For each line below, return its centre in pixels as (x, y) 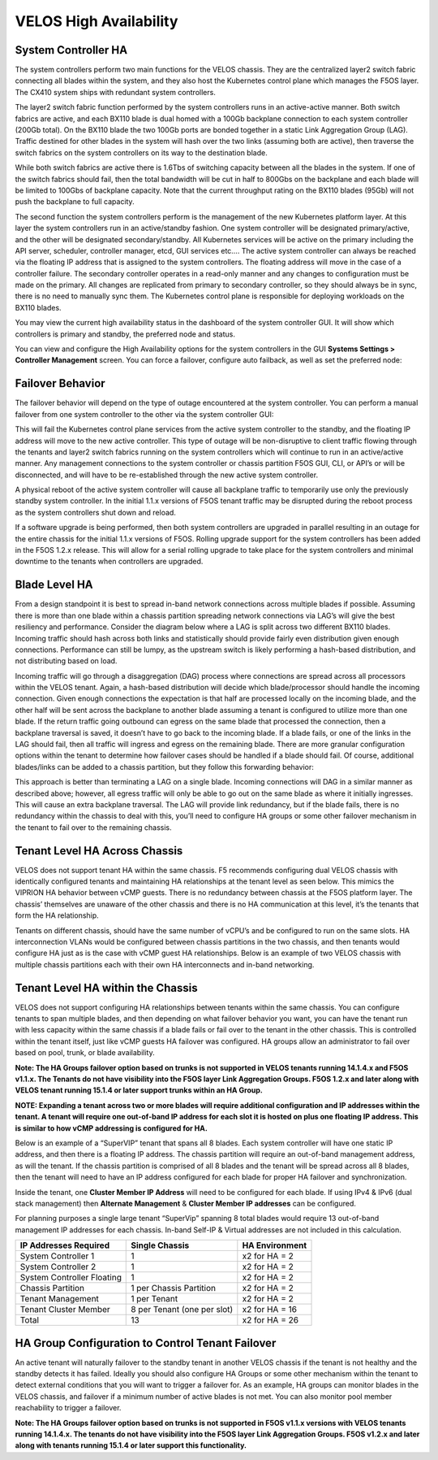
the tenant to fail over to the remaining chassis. (93, 827)
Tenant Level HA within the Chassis (106, 988)
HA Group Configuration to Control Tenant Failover (146, 1343)
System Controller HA (71, 50)
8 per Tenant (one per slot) (182, 1310)
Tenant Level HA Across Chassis (99, 851)
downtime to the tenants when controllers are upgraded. (109, 562)
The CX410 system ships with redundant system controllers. (116, 92)
